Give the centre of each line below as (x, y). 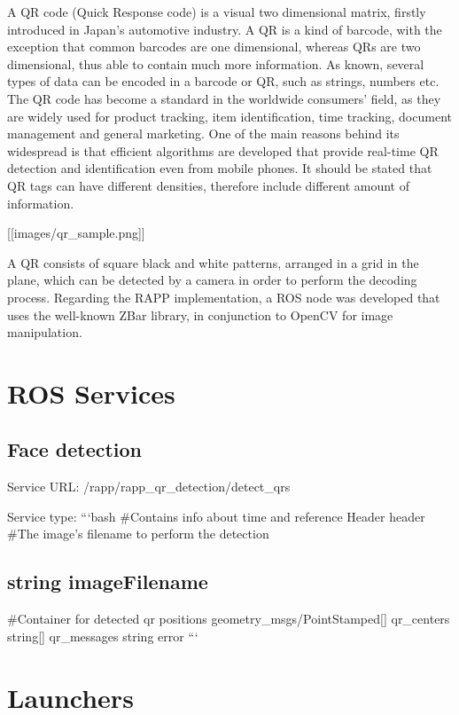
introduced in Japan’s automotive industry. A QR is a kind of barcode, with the (225, 29)
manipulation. (45, 332)
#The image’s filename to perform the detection (138, 534)
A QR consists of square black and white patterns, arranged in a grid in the (213, 262)
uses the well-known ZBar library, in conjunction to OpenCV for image (200, 314)
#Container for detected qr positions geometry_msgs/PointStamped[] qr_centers (229, 619)
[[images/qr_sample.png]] (76, 233)
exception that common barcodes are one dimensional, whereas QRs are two (214, 47)
